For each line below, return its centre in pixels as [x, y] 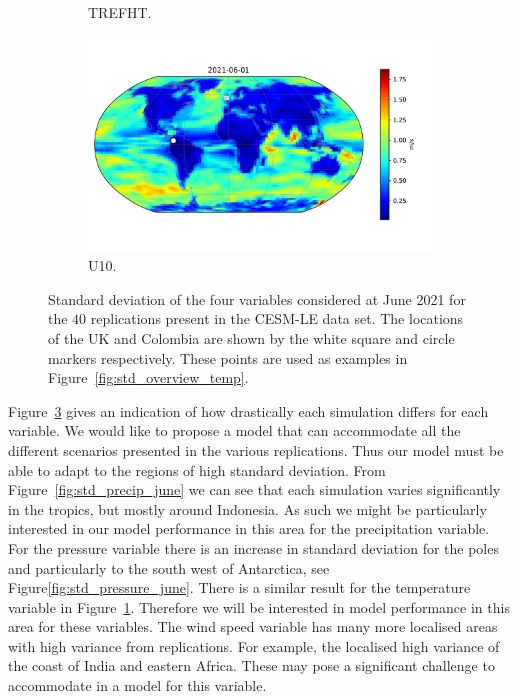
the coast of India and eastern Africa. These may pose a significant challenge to [251, 665]
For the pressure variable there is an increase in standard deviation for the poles [253, 547]
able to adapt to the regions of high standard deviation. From [197, 469]
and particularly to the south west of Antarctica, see [169, 567]
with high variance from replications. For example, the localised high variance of [254, 645]
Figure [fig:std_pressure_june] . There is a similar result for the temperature [239, 587]
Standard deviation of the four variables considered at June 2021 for [257, 298]
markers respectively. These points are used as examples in [228, 357]
